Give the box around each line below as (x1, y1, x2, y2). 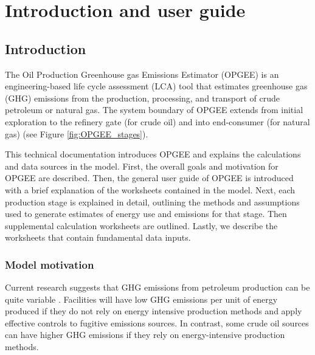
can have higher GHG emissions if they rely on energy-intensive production (5, 328, 285, 341)
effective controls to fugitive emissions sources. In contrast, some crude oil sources (5, 316, 309, 329)
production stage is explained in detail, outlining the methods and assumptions (5, 195, 300, 208)
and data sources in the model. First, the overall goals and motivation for (5, 159, 279, 172)
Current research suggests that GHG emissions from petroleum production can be (5, 281, 310, 294)
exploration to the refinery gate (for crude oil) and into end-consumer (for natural (5, 115, 310, 128)
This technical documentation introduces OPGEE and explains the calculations (5, 148, 301, 160)
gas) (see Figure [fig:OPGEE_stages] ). (5, 127, 148, 140)
